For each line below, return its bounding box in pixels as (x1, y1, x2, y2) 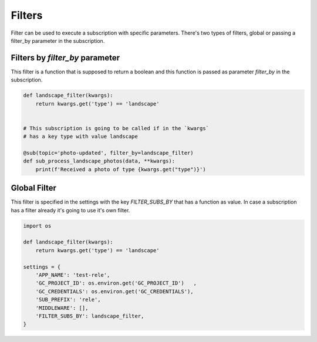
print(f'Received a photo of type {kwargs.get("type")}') (35, 166, 206, 172)
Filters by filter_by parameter (11, 53, 120, 63)
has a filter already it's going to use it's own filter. (11, 206, 130, 214)
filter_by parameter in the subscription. (11, 37, 105, 44)
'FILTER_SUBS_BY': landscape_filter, (35, 313, 144, 319)
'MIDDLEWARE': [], (35, 304, 89, 311)
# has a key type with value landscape (23, 133, 138, 140)
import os (23, 222, 52, 229)
